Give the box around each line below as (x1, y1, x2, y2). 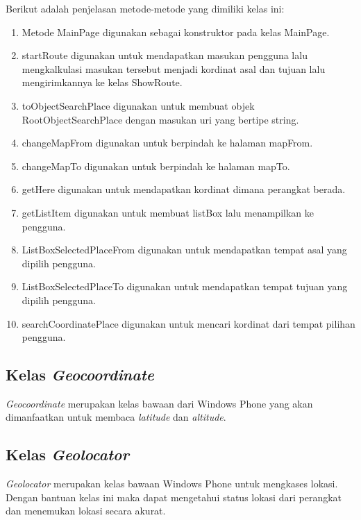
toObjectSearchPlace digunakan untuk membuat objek (22, 98, 255, 112)
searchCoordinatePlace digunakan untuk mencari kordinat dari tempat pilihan (22, 316, 355, 330)
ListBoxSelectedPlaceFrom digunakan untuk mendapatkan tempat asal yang (22, 242, 347, 257)
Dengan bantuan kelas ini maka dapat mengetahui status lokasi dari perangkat (6, 489, 342, 504)
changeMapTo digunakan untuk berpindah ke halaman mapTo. (22, 158, 290, 173)
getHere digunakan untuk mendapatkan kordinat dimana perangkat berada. (22, 182, 346, 196)
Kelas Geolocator (6, 444, 129, 465)
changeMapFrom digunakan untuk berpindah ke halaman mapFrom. (22, 135, 313, 150)
